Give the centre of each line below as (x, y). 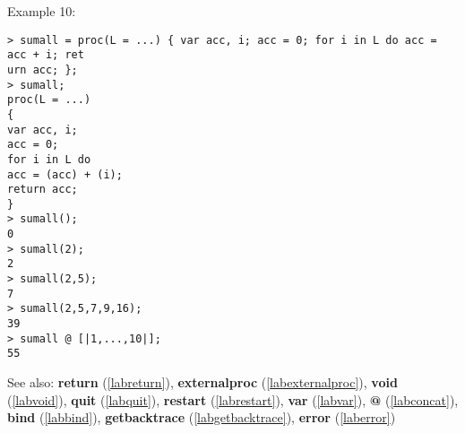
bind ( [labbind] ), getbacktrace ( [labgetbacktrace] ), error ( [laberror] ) (202, 417)
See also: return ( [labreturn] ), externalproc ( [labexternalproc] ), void (202, 382)
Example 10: (42, 11)
